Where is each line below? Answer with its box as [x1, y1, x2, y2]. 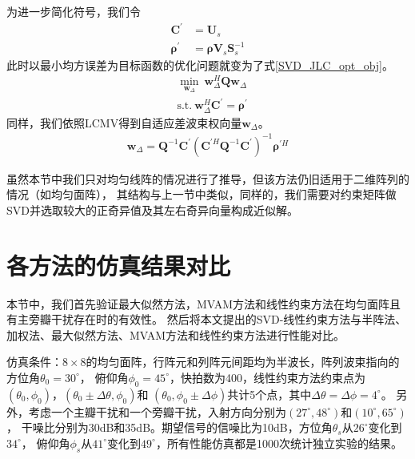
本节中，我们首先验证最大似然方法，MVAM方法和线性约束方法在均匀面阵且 [6, 295, 401, 312]
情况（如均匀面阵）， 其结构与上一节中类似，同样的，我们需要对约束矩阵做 [6, 186, 397, 203]
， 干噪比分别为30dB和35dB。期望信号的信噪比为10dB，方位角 [6, 419, 333, 436]
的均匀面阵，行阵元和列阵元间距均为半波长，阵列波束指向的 [86, 353, 400, 370]
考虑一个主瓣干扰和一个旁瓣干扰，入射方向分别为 [28, 403, 286, 420]
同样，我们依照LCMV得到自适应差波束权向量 [6, 114, 242, 131]
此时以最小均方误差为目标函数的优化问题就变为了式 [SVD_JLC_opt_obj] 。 [6, 56, 394, 73]
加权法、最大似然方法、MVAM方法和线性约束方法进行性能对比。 [6, 326, 345, 343]
